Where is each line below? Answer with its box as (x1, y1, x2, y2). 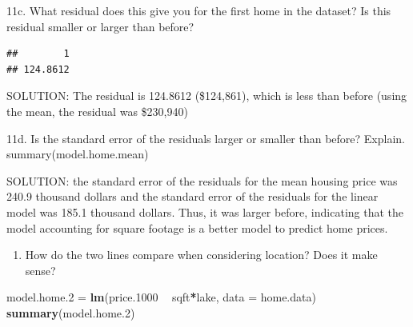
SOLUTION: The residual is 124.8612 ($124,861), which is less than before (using (6, 87, 407, 104)
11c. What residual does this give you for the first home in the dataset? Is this (6, 2, 391, 18)
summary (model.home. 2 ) (6, 304, 135, 321)
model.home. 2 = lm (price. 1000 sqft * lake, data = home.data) (6, 289, 316, 305)
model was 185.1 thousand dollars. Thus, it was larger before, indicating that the (6, 203, 404, 220)
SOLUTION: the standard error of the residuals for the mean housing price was (6, 172, 398, 189)
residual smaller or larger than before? (6, 18, 194, 34)
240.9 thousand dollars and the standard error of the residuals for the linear (6, 188, 379, 205)
